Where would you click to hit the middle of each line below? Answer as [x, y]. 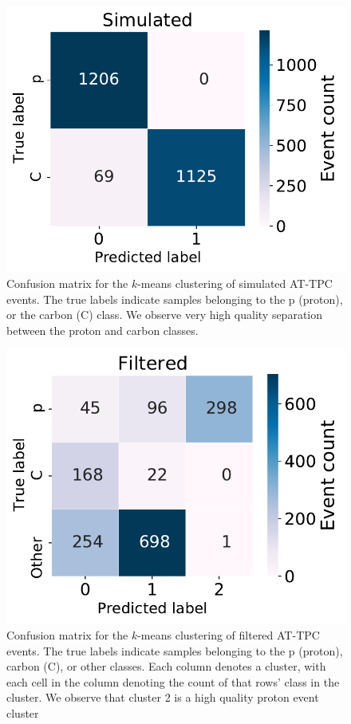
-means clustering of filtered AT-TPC [229, 635]
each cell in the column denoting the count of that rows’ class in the [173, 681]
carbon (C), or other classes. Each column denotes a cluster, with [166, 666]
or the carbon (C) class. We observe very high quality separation [165, 315]
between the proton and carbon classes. [103, 330]
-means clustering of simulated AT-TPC [235, 283]
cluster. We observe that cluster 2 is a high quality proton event [163, 697]
